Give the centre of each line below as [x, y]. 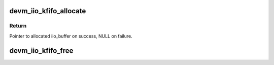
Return [18, 26]
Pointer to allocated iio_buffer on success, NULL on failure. [71, 36]
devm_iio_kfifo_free [41, 51]
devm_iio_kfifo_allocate [48, 11]
